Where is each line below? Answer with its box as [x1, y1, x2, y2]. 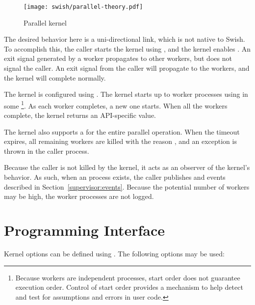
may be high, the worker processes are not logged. [4, 191, 154, 201]
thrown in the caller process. [4, 145, 89, 156]
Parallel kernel [24, 17, 67, 28]
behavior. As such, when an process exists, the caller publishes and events [4, 172, 226, 182]
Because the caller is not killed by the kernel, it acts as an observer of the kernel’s [4, 162, 250, 172]
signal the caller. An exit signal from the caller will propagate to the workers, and [4, 63, 250, 73]
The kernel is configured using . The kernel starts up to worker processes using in [4, 89, 248, 99]
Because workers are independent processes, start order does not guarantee [15, 272, 240, 282]
